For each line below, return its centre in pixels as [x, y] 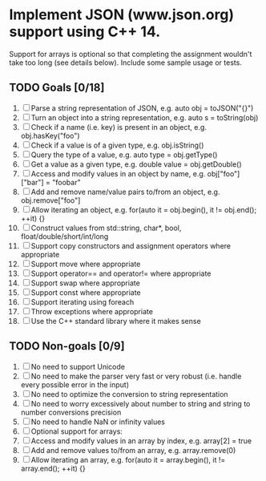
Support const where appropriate [86, 292]
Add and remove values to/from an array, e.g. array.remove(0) [133, 450]
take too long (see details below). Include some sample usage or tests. [126, 63]
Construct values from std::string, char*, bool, [106, 228]
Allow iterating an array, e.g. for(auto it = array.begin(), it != [128, 459]
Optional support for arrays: [77, 431]
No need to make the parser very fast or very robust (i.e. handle [136, 376]
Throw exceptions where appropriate [92, 311]
